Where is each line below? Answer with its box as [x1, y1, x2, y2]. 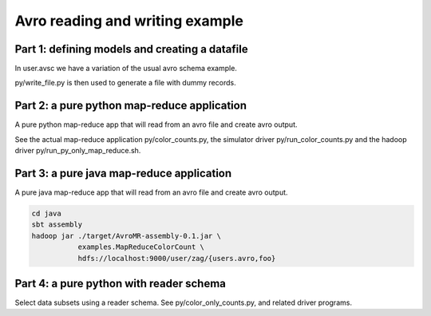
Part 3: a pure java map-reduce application [14, 166, 232, 180]
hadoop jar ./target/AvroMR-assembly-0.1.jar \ [31, 231, 221, 240]
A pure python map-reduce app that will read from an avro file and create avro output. [14, 120, 298, 129]
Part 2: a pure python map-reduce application [14, 99, 247, 113]
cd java [31, 209, 61, 219]
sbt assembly [31, 220, 83, 229]
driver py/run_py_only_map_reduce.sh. [14, 146, 141, 156]
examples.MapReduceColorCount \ [77, 243, 205, 251]
